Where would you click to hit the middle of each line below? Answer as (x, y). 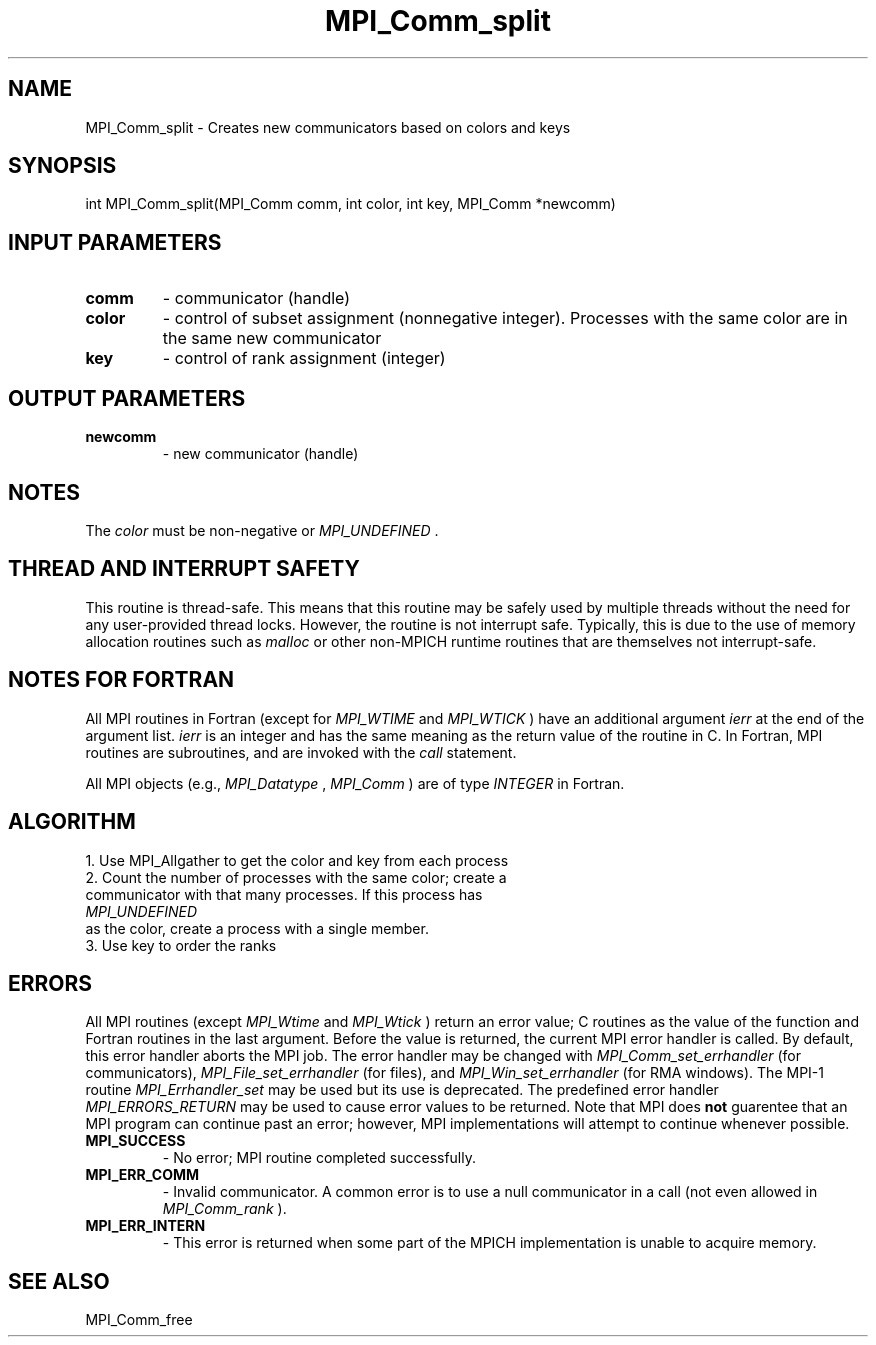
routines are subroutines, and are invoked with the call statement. (301, 752)
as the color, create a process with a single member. (257, 928)
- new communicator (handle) (260, 454)
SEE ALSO (59, 1281)
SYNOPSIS (62, 166)
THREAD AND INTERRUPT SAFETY (184, 569)
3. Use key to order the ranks (181, 945)
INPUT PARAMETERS (115, 242)
